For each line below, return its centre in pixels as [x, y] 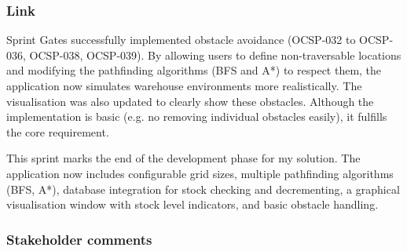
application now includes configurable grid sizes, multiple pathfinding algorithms [200, 173]
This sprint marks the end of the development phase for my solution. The [183, 158]
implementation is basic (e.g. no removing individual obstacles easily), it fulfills [197, 116]
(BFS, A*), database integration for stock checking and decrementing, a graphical [203, 189]
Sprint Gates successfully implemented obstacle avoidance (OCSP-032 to [181, 40]
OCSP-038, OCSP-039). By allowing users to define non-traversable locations [215, 55]
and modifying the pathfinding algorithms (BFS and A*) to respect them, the [194, 70]
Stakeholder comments [79, 239]
